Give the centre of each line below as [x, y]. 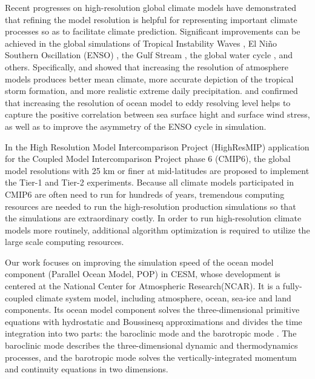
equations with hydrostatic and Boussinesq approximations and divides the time [154, 321]
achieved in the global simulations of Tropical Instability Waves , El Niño [141, 43]
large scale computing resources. [65, 242]
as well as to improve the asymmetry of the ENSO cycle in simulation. [136, 126]
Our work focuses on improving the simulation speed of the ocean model [139, 262]
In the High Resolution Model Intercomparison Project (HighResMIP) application [157, 146]
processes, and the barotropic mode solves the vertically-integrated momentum [151, 357]
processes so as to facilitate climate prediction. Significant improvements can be [153, 31]
